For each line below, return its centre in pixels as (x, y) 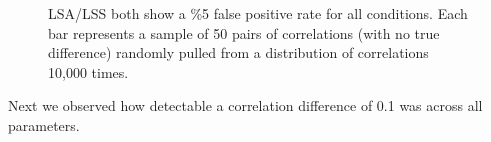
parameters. (44, 124)
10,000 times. (88, 71)
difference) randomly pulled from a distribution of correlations (238, 52)
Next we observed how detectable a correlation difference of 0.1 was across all (245, 105)
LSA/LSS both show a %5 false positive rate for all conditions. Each (258, 13)
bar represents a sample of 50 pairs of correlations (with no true (244, 32)
